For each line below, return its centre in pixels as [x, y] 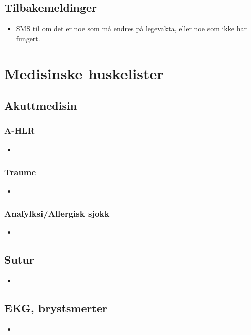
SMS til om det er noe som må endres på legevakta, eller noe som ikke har [131, 29]
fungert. [28, 38]
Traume [20, 172]
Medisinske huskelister [84, 73]
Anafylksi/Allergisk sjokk [57, 213]
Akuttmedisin [41, 106]
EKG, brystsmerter [56, 308]
